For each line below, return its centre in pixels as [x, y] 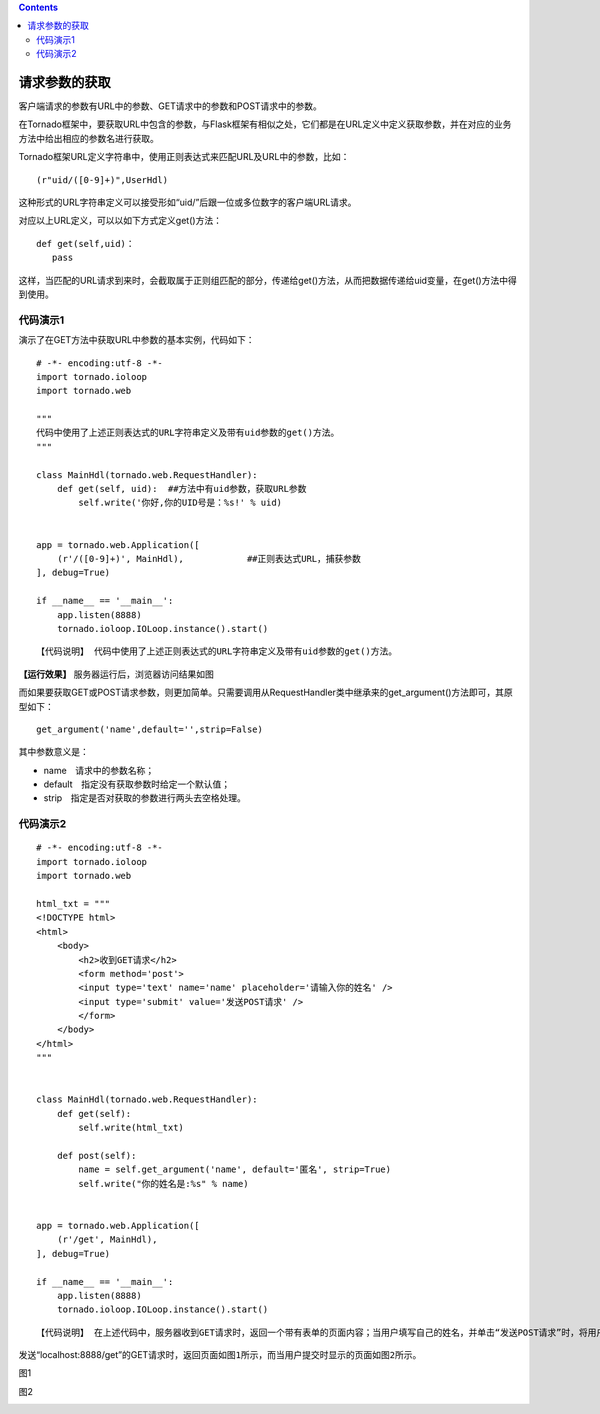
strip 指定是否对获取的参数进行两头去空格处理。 [145, 798]
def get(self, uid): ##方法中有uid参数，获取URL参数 [181, 489]
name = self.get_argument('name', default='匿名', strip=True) [235, 1169]
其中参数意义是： [53, 752]
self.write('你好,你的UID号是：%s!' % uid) [180, 503]
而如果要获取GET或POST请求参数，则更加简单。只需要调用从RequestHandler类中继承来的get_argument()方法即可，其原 [266, 692]
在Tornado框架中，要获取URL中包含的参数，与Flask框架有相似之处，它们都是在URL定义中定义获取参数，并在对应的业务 [265, 124]
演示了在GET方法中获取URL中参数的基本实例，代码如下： [136, 340]
